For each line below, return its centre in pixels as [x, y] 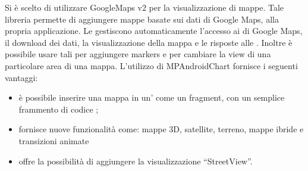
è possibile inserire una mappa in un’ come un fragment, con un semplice [152, 97]
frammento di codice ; [59, 109]
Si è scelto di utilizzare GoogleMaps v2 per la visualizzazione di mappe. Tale [144, 7]
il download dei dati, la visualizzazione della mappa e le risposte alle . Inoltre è [149, 42]
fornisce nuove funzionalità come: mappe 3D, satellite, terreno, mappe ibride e [161, 129]
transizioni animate [54, 140]
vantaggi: [21, 77]
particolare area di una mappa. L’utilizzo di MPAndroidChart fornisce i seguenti [151, 65]
